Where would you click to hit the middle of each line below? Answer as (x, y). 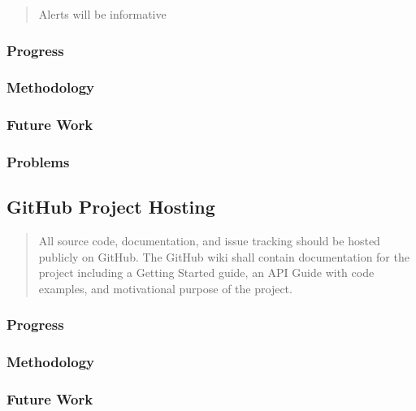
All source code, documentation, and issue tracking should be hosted (209, 241)
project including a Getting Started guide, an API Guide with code (206, 273)
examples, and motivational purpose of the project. (165, 288)
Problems (38, 162)
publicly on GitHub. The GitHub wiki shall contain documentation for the (224, 256)
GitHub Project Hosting (111, 207)
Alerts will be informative (102, 14)
